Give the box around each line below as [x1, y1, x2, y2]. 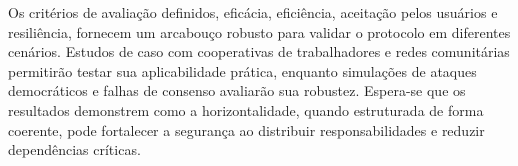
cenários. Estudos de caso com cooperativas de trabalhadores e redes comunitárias [8, 41, 510, 62]
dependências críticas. [8, 139, 141, 160]
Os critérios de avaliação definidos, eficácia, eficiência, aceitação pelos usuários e [8, 2, 498, 22]
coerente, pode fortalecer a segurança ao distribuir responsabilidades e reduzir [8, 119, 485, 140]
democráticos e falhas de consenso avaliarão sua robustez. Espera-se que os [8, 80, 466, 101]
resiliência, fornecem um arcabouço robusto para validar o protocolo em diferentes [8, 21, 511, 42]
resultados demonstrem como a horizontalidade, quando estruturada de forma [8, 99, 484, 120]
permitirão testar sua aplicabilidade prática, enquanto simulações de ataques [8, 60, 477, 81]
